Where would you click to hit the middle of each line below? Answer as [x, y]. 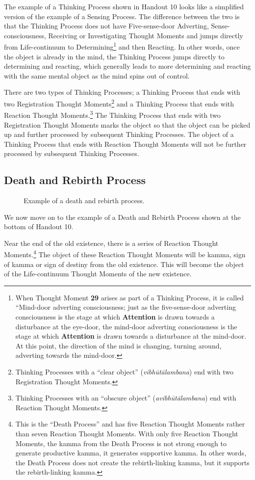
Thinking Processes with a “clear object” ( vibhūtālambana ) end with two [125, 372]
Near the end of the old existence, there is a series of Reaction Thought [111, 243]
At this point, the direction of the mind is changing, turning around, [118, 345]
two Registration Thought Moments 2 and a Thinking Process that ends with [119, 103]
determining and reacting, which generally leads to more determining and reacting [127, 66]
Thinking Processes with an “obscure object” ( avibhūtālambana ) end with [126, 398]
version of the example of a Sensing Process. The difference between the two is [122, 16]
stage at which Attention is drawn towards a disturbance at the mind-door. [131, 336]
